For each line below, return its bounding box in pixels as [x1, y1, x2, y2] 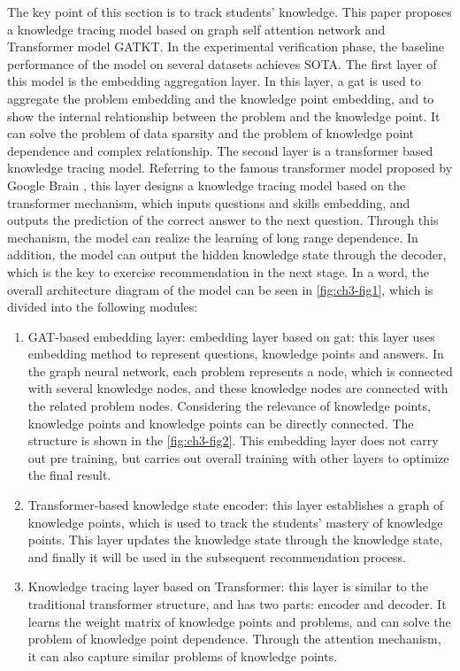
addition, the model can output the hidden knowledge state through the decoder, [7, 245, 447, 264]
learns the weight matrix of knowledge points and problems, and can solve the [27, 612, 451, 630]
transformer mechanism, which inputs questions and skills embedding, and [7, 193, 410, 212]
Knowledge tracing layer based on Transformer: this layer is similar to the [27, 577, 428, 596]
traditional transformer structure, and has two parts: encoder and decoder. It [27, 595, 447, 613]
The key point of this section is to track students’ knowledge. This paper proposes [7, 3, 452, 20]
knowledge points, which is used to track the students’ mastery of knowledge [27, 513, 443, 531]
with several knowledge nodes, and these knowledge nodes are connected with [27, 379, 448, 397]
